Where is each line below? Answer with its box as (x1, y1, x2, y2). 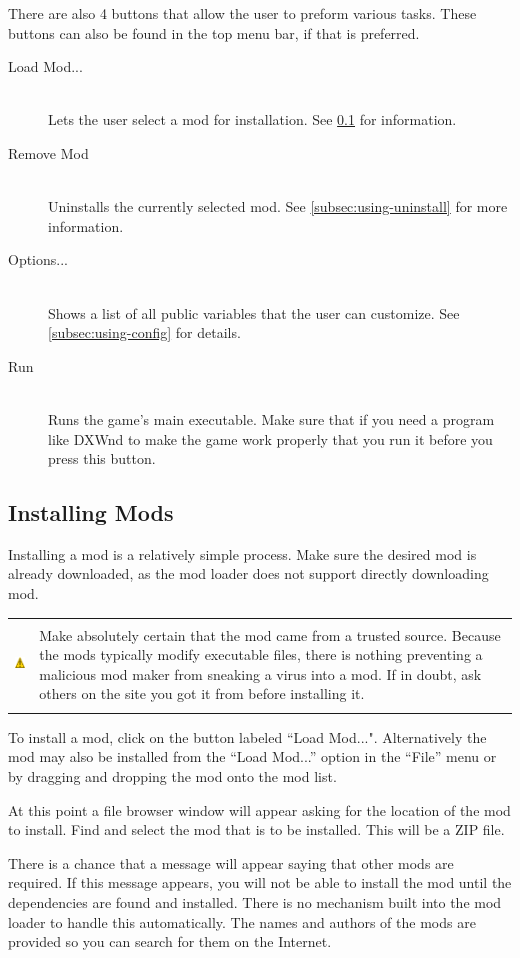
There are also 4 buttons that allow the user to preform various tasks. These (8, 3, 477, 23)
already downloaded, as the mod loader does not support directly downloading (8, 563, 489, 584)
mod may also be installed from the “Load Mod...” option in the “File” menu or (8, 746, 497, 767)
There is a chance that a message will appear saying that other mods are (8, 852, 454, 873)
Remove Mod (8, 142, 89, 163)
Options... (8, 249, 68, 270)
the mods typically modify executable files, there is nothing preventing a (39, 644, 483, 665)
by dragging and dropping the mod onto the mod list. (8, 765, 337, 786)
